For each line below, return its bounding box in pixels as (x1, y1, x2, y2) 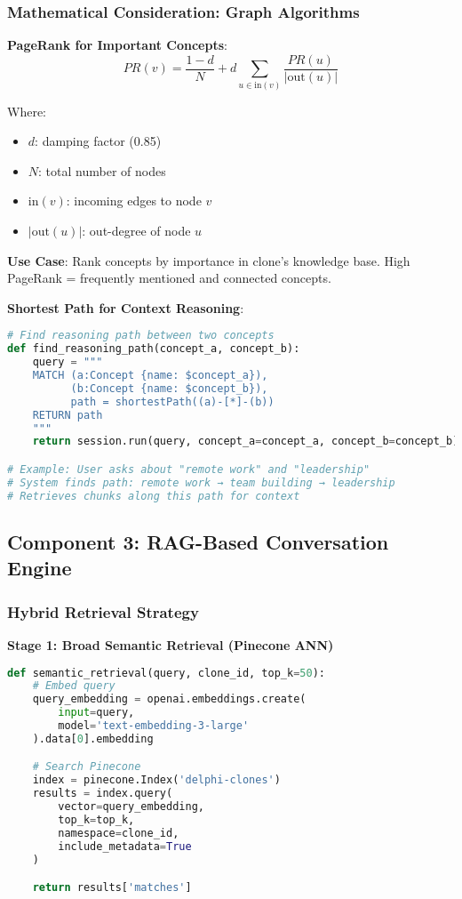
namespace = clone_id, (58, 826, 179, 839)
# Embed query (32, 679, 115, 693)
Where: (7, 101, 46, 120)
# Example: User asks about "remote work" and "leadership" (7, 462, 370, 476)
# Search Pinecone (32, 760, 141, 774)
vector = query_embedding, (58, 800, 204, 814)
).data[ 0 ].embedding (32, 732, 154, 745)
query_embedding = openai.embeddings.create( (32, 693, 307, 706)
